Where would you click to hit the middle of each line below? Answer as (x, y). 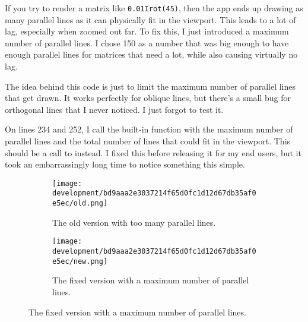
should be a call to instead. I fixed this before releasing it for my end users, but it (153, 152)
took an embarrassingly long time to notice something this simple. (125, 164)
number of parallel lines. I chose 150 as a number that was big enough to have (147, 42)
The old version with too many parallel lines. (134, 222)
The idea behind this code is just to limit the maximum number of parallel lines (150, 86)
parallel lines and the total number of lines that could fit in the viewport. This (148, 141)
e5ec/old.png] (80, 203)
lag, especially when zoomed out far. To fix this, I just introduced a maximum (147, 31)
